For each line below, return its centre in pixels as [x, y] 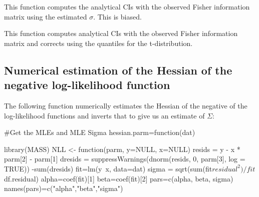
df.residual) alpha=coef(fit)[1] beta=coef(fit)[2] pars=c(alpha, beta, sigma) [119, 178]
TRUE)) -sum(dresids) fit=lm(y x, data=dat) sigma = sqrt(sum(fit [108, 168]
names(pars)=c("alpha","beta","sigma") [64, 188]
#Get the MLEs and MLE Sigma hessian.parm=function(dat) [100, 132]
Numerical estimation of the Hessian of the [118, 70]
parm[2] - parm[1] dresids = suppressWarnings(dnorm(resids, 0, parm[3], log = [125, 159]
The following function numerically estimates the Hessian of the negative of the [126, 105]
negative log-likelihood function [87, 85]
